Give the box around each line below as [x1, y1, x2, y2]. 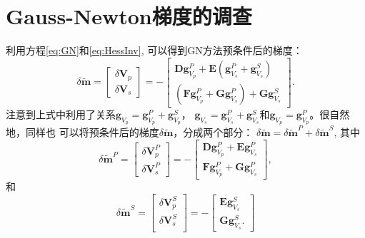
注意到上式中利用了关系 [6, 107, 116, 121]
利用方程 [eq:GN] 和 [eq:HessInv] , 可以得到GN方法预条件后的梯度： [6, 43, 303, 58]
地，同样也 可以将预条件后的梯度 [6, 125, 159, 140]
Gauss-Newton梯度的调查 [6, 1, 252, 31]
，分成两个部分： [173, 125, 254, 140]
